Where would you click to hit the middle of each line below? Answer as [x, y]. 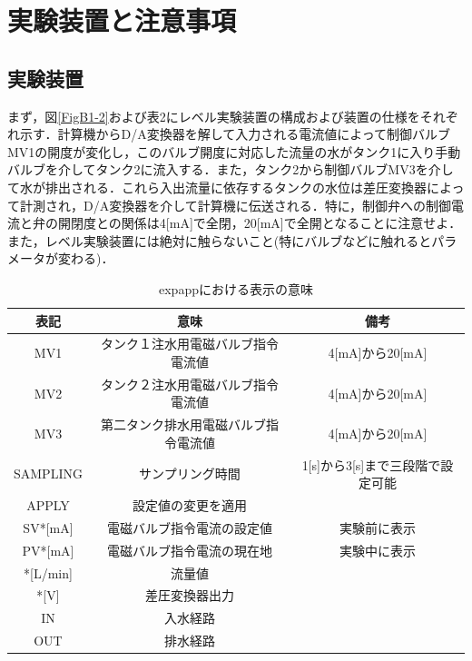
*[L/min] [48, 572]
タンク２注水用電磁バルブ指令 [189, 384]
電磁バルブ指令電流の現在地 [189, 550]
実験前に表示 [377, 527]
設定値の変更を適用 [189, 505]
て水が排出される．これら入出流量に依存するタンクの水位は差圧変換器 [217, 187]
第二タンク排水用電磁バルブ [183, 424]
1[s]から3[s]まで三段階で [371, 464]
